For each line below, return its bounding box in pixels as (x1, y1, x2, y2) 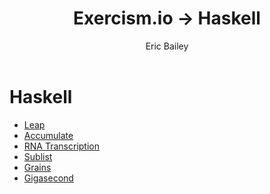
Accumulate (23, 129, 74, 141)
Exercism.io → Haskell (73, 7, 261, 30)
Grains (23, 161, 52, 173)
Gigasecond (23, 172, 74, 184)
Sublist (23, 150, 53, 162)
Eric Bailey (145, 40, 189, 52)
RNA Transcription (23, 140, 100, 152)
